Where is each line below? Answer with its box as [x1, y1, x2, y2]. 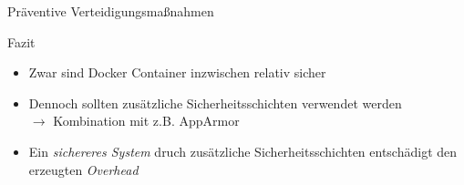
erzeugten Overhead [28, 159, 139, 179]
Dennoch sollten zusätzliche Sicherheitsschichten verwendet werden [28, 93, 402, 112]
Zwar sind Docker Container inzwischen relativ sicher [28, 63, 326, 82]
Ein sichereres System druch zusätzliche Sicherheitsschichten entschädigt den [28, 141, 458, 160]
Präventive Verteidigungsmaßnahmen [7, 2, 214, 20]
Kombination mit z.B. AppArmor [53, 111, 240, 130]
